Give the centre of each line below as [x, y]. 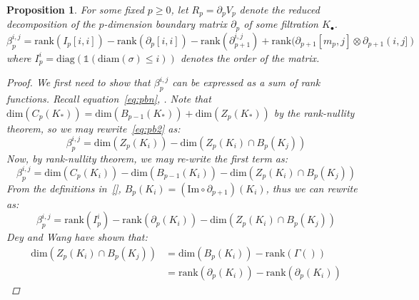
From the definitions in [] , [64, 188]
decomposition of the [51, 24]
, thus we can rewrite [312, 188]
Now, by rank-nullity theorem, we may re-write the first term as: [147, 158]
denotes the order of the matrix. [250, 57]
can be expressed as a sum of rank [246, 82]
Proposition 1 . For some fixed [75, 9]
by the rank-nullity [314, 112]
